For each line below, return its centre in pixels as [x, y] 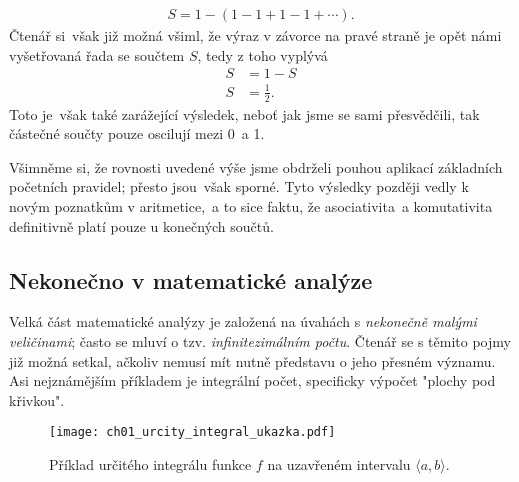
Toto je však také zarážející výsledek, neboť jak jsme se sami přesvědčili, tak [244, 113]
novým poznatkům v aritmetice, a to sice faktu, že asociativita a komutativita [251, 206]
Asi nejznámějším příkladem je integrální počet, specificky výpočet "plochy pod [252, 380]
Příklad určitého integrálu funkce [150, 464]
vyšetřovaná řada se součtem [97, 54]
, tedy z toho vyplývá [262, 54]
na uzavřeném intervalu [339, 464]
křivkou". [37, 399]
